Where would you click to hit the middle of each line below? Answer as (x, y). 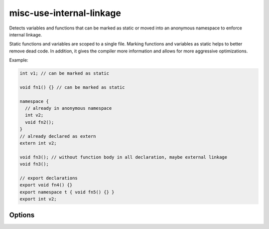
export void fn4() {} (46, 185)
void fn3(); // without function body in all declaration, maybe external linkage (124, 157)
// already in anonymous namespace (68, 108)
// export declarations (49, 178)
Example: (19, 60)
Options (22, 215)
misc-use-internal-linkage (65, 13)
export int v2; (38, 199)
